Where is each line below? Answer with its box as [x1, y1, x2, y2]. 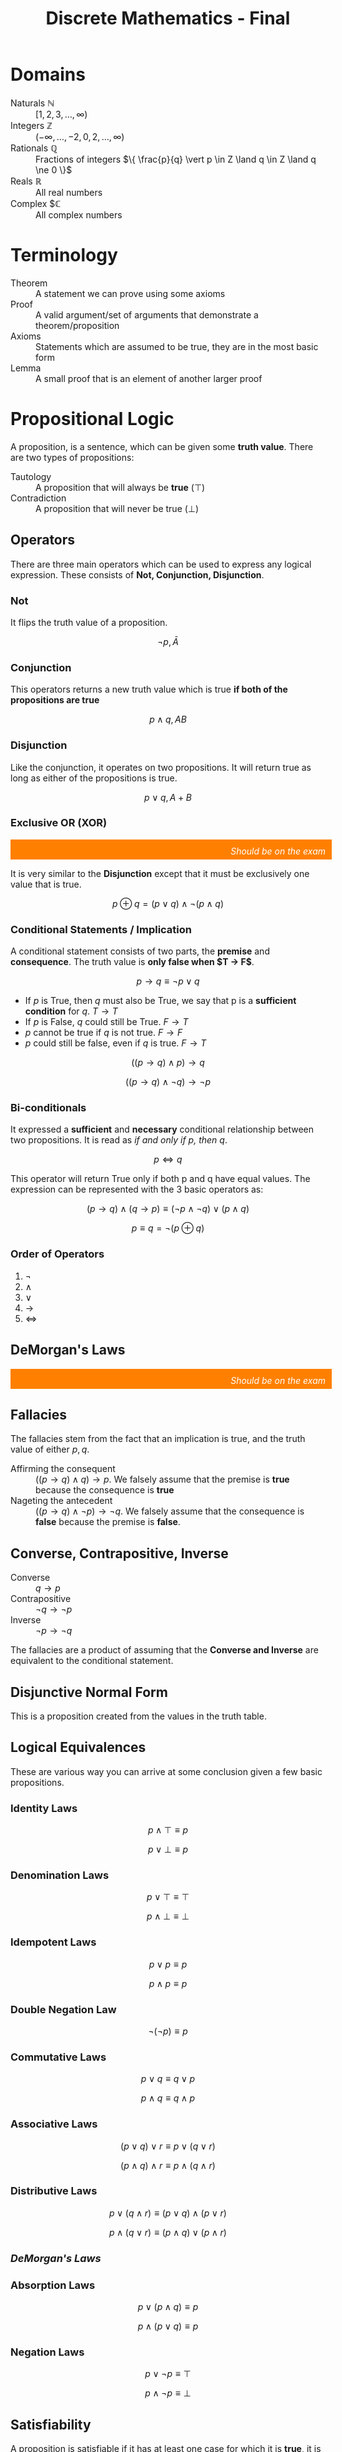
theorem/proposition [35, 319, 120, 331]
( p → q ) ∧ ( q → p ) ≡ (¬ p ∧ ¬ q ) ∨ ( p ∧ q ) [86, 1203, 250, 1215]
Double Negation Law [10, 2002, 117, 2016]
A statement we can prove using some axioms [35, 287, 226, 299]
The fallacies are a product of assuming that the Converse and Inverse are [10, 1644, 319, 1656]
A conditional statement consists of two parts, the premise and [10, 945, 270, 957]
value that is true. [10, 878, 82, 890]
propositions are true [10, 694, 100, 706]
